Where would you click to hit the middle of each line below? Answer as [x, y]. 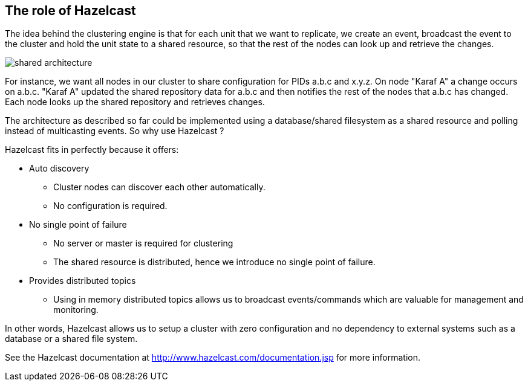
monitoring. [76, 310]
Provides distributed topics [83, 281]
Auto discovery [59, 169]
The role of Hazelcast [70, 11]
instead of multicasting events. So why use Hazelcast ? [115, 131]
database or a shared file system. [71, 339]
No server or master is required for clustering [143, 243]
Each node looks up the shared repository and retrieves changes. [135, 102]
